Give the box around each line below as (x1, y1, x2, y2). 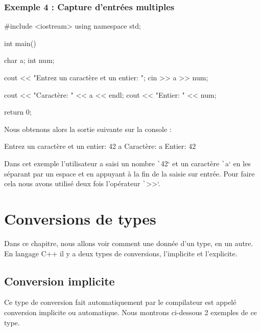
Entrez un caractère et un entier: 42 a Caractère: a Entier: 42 (4, 141, 196, 151)
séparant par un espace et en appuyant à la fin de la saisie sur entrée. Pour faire (4, 168, 255, 179)
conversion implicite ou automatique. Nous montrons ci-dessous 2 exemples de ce (4, 306, 257, 317)
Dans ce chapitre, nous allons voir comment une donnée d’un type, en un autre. (4, 238, 253, 248)
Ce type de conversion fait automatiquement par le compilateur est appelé (4, 297, 236, 307)
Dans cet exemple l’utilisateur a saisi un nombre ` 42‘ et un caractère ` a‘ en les (4, 158, 251, 168)
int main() (4, 37, 36, 48)
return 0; (4, 106, 32, 117)
